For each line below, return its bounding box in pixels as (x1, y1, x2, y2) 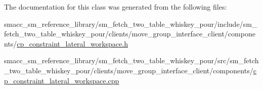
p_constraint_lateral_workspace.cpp (4, 75, 119, 85)
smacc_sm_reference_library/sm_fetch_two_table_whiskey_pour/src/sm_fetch (4, 55, 259, 66)
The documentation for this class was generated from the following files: (4, 2, 227, 12)
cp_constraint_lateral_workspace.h (17, 38, 128, 49)
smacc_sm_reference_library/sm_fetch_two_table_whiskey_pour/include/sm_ (4, 18, 257, 29)
